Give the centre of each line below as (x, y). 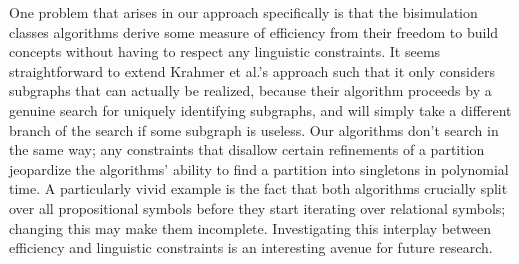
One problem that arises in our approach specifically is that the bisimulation (243, 12)
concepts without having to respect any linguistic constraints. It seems (225, 51)
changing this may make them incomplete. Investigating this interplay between (250, 227)
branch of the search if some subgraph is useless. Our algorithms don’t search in (254, 129)
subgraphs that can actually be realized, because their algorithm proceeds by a (250, 90)
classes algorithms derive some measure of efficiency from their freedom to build (254, 31)
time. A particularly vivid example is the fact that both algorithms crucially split (258, 188)
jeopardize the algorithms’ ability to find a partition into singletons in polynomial (259, 168)
